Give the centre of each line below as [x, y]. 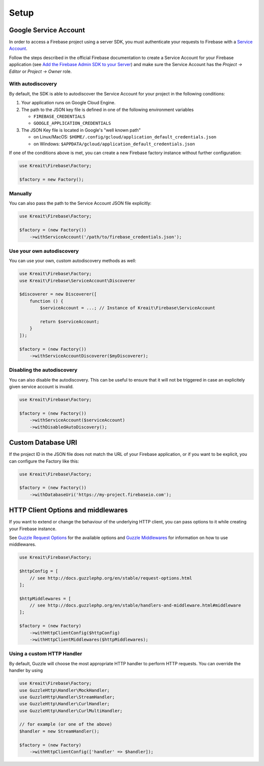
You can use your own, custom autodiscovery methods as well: [73, 261]
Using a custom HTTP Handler [46, 654]
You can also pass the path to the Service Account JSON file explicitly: [80, 203]
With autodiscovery [33, 84]
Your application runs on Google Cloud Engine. [68, 103]
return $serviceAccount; [70, 322]
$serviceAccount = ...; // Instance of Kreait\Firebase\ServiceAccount [128, 308]
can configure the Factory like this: [44, 461]
